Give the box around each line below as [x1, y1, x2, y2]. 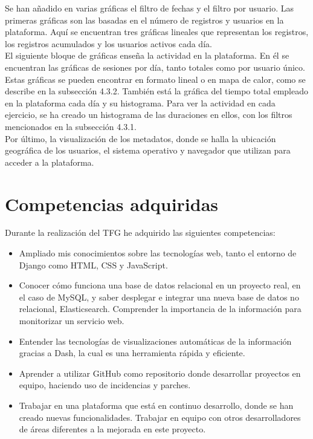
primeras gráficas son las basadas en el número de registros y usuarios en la [5, 13, 284, 26]
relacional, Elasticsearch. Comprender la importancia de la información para [19, 302, 302, 315]
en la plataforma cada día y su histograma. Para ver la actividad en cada [5, 96, 276, 109]
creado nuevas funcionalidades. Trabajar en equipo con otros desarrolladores [19, 411, 301, 423]
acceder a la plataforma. [5, 155, 94, 168]
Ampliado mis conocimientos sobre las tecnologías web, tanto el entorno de [19, 247, 297, 259]
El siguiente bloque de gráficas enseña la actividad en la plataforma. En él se [5, 49, 289, 62]
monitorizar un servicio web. [19, 314, 124, 327]
